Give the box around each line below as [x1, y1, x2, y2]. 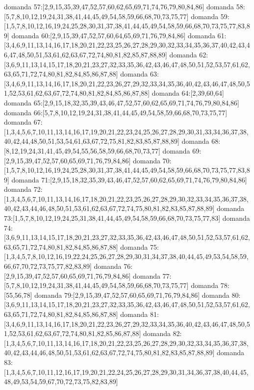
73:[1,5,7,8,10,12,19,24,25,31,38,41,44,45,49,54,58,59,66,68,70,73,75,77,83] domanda [4, 213, 250, 223]
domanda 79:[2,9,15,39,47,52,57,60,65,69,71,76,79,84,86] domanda [34, 289, 229, 300]
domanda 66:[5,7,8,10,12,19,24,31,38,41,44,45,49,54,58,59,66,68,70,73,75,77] [4, 107, 228, 117]
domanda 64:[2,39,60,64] [152, 88, 224, 98]
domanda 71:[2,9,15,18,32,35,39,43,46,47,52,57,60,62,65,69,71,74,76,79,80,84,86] [11, 174, 247, 184]
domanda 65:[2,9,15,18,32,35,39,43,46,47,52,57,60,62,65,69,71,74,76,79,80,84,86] [4, 97, 239, 107]
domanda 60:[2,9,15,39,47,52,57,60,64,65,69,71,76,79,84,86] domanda [11, 30, 215, 40]
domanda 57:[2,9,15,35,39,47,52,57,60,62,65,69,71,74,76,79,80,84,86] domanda [4, 1, 234, 11]
